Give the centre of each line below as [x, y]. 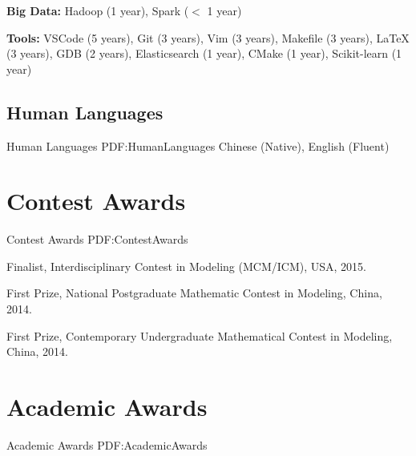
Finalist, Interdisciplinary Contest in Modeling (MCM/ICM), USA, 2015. [186, 266]
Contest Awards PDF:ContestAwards [97, 239]
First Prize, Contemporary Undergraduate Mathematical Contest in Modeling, [200, 335]
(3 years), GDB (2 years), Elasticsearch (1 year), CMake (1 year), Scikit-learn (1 [204, 53]
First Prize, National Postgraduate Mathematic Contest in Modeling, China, [194, 293]
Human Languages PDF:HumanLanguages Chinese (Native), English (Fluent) [198, 145]
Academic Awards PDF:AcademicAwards [107, 444]
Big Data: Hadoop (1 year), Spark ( [98, 10]
